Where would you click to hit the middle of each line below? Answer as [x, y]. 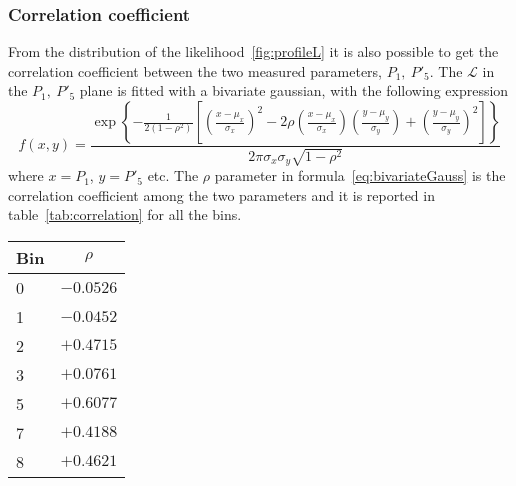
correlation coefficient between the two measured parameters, [195, 70]
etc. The [173, 175]
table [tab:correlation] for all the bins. [125, 214]
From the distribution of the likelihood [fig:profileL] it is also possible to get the [253, 51]
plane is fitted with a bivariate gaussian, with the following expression [294, 90]
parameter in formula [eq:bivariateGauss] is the [360, 175]
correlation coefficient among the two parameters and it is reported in [221, 194]
